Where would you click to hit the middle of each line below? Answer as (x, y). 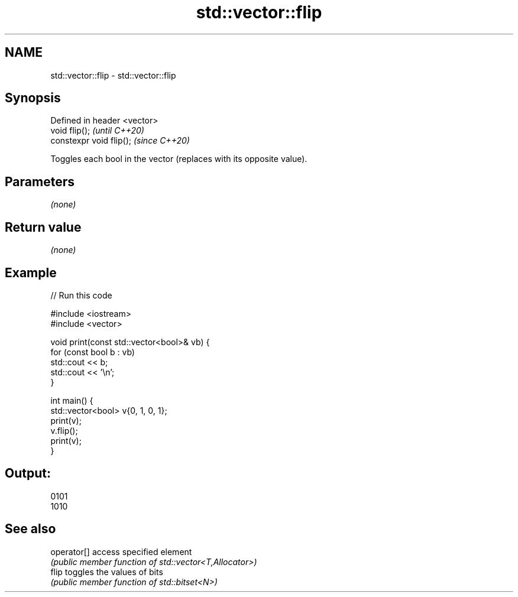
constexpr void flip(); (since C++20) (120, 141)
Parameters (40, 181)
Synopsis (33, 98)
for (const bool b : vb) (93, 352)
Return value (43, 227)
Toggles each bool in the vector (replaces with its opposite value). (179, 159)
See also (30, 529)
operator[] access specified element (121, 551)
